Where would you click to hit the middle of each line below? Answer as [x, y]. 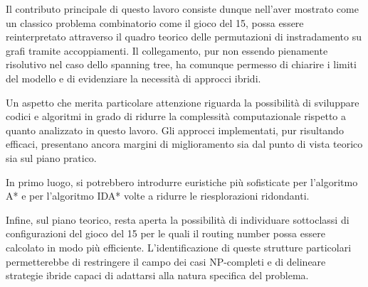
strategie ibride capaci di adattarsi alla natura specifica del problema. [157, 275]
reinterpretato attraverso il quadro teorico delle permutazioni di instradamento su [184, 37]
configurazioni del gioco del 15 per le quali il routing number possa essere [165, 233]
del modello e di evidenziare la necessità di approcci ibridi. [133, 78]
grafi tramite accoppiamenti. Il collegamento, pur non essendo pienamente [167, 50]
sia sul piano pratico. [51, 157]
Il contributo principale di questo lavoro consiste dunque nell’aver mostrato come [182, 9]
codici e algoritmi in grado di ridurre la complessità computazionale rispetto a [176, 116]
